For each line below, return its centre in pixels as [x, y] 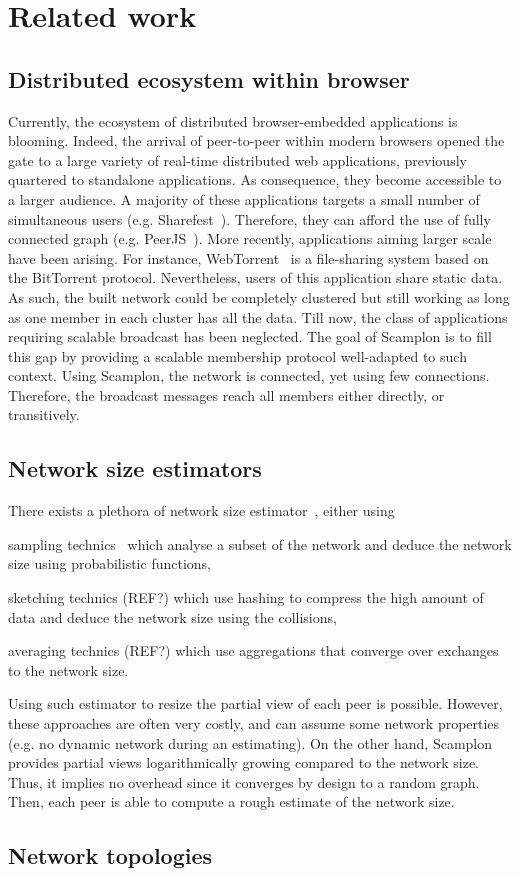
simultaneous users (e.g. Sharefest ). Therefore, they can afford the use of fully [249, 218]
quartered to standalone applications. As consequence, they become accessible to [255, 179]
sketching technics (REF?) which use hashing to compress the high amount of [246, 597]
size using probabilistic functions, [109, 563]
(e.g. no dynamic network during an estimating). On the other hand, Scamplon [250, 742]
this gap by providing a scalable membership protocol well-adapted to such [237, 355]
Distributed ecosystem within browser [209, 78]
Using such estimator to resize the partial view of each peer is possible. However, [255, 703]
